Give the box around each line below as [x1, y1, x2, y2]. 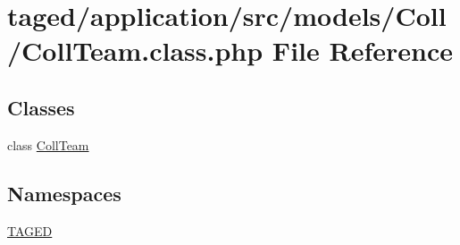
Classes [7, 93, 75, 121]
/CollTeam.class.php [7, 32, 263, 69]
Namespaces [7, 179, 121, 207]
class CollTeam [7, 135, 89, 154]
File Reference [272, 32, 453, 69]
